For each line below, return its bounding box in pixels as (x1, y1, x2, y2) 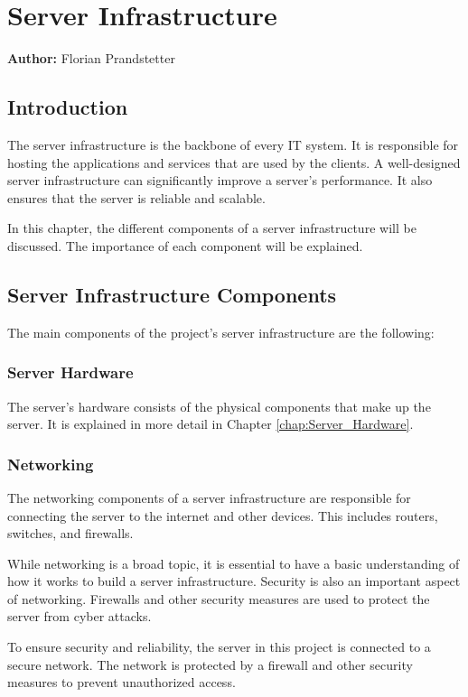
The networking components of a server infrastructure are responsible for (7, 488, 411, 506)
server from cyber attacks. (7, 607, 152, 626)
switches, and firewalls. (7, 524, 134, 543)
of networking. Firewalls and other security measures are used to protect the (7, 589, 430, 608)
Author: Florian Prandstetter (7, 49, 175, 68)
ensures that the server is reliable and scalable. (7, 188, 266, 207)
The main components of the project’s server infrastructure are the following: (7, 322, 435, 341)
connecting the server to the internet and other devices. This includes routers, (7, 506, 438, 525)
